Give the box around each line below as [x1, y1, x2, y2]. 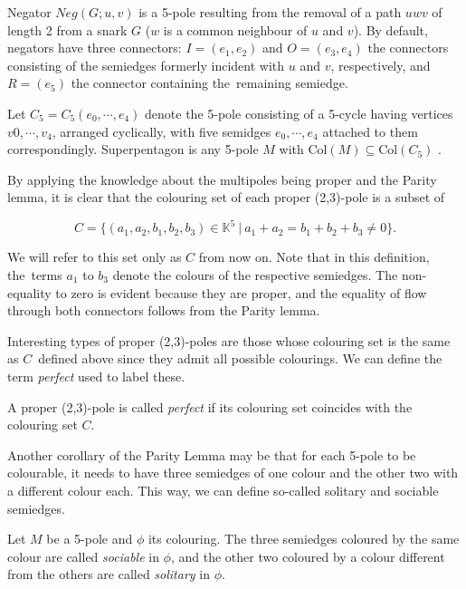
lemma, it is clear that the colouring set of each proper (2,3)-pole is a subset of [7, 188, 445, 207]
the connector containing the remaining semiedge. [71, 73, 348, 92]
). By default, [353, 20, 428, 39]
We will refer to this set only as [7, 247, 182, 266]
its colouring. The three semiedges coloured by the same [147, 529, 460, 548]
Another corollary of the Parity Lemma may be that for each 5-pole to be [7, 445, 416, 464]
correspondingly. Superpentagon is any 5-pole [7, 140, 259, 159]
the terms [7, 266, 62, 285]
